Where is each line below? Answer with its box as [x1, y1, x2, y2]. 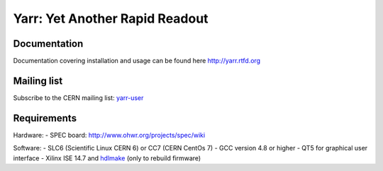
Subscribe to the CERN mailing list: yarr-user [13, 93, 144, 102]
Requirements [13, 112, 77, 124]
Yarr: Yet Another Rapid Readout [13, 11, 209, 26]
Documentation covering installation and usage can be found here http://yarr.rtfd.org [13, 57, 261, 65]
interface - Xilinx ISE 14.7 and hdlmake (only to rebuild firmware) [13, 153, 201, 162]
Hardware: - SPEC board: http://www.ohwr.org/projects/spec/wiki [13, 131, 206, 139]
